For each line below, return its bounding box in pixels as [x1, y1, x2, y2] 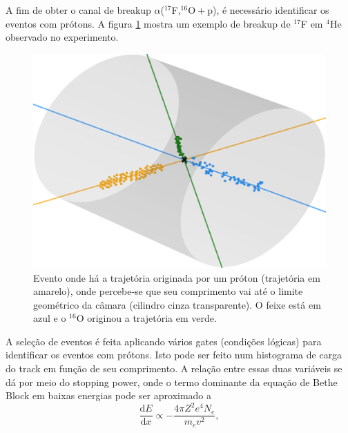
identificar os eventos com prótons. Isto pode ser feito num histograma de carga [6, 347, 342, 362]
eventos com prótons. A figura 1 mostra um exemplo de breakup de [6, 16, 291, 30]
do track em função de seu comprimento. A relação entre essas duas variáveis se [6, 361, 342, 376]
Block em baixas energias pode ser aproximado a [6, 388, 212, 403]
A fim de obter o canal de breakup [6, 3, 151, 17]
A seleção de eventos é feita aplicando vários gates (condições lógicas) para [6, 334, 322, 348]
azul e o [33, 311, 66, 325]
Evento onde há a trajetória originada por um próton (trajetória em [33, 270, 320, 285]
